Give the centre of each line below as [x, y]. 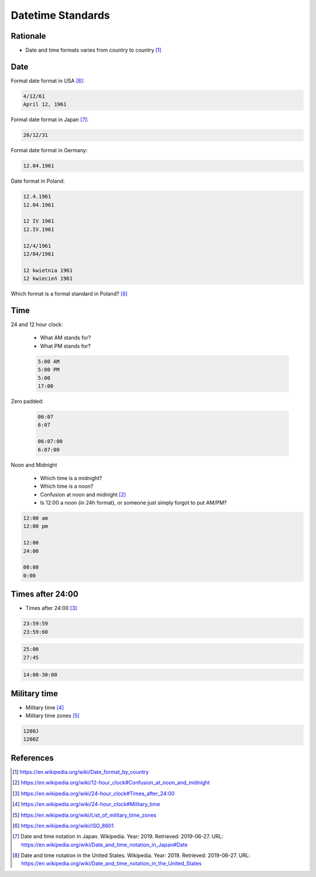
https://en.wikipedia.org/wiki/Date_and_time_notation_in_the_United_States [111, 864]
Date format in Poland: [38, 181]
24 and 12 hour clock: [37, 324]
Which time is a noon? [67, 487]
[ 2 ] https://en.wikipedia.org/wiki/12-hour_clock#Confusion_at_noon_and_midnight [111, 783]
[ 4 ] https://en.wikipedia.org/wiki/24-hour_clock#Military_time [86, 804]
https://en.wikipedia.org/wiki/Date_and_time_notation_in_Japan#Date [104, 845]
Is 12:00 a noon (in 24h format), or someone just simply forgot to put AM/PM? [133, 503]
